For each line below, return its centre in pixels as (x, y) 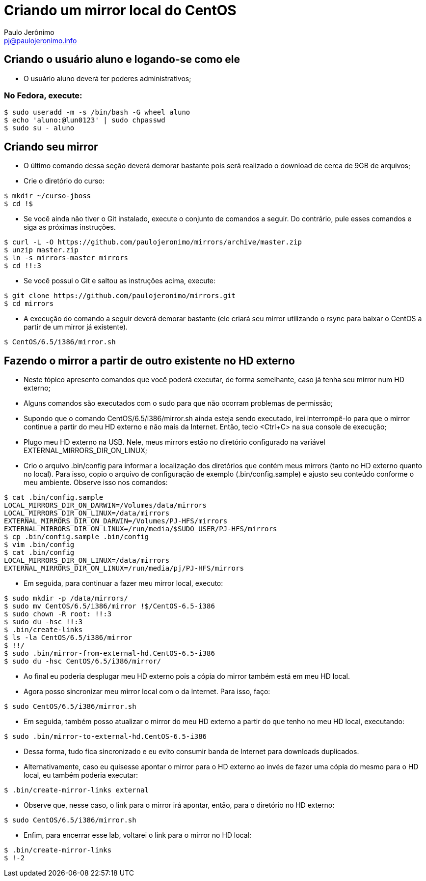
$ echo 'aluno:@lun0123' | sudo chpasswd (85, 120)
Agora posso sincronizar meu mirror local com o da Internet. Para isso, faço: (147, 692)
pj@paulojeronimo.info (40, 40)
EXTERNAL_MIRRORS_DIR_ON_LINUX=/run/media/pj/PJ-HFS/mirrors (124, 568)
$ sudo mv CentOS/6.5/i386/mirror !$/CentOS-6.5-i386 (109, 606)
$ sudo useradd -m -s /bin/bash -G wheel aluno (97, 112)
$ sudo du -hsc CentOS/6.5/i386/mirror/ (83, 661)
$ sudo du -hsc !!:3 (43, 622)
